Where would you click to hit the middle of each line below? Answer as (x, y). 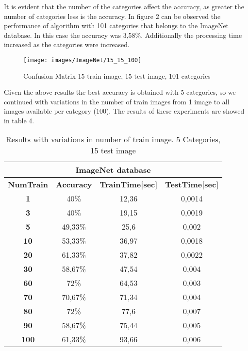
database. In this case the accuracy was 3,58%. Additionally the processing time (123, 35)
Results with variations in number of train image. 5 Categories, (113, 139)
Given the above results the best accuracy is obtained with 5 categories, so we (120, 92)
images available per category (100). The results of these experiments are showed (124, 111)
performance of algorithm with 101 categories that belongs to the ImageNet (116, 25)
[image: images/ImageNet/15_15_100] (83, 60)
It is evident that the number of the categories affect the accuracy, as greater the (124, 6)
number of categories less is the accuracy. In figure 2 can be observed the (112, 16)
